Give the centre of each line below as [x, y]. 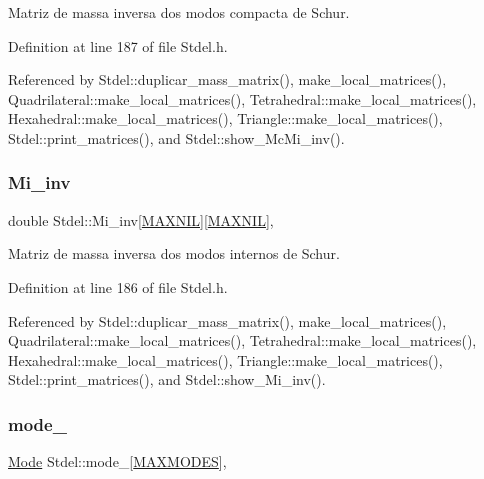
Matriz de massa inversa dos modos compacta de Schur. [179, 12]
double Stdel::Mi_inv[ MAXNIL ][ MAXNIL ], [141, 219]
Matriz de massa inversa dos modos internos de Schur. [174, 253]
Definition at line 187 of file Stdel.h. [118, 45]
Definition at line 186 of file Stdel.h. [118, 286]
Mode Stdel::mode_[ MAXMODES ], [117, 461]
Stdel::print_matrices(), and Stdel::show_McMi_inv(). [176, 137]
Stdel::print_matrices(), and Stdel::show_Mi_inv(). [167, 379]
